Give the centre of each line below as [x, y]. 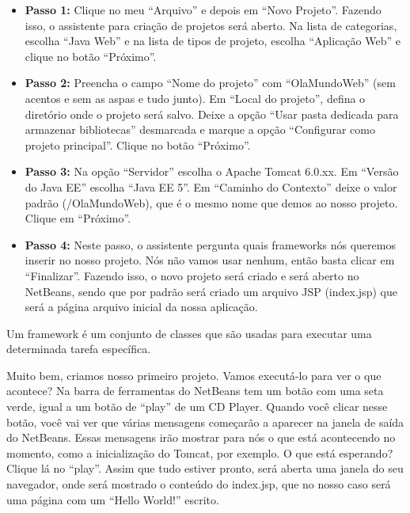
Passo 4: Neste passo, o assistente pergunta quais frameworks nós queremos [210, 244]
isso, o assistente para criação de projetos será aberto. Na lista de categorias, [211, 25]
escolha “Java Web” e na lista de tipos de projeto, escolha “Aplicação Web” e [213, 41]
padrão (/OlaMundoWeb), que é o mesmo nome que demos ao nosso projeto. [211, 202]
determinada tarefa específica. [79, 349]
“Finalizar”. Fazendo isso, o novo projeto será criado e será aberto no [192, 275]
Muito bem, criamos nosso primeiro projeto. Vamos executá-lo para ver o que [194, 375]
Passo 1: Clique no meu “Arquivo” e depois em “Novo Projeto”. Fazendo [203, 9]
